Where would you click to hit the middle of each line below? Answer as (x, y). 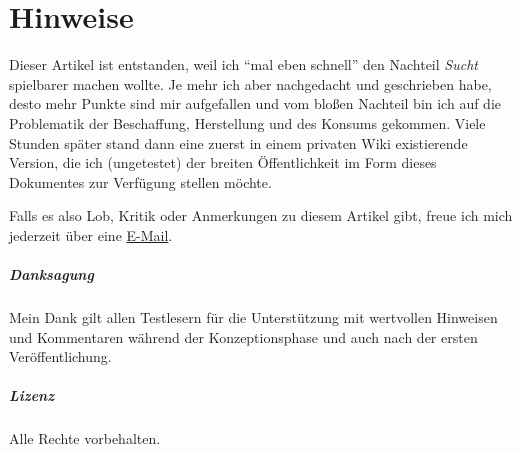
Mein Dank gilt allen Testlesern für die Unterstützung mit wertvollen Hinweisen (253, 317)
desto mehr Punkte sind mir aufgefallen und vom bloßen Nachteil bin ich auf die (255, 103)
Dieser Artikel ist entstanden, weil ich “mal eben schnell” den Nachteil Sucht (243, 64)
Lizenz (32, 395)
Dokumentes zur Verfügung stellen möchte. (140, 181)
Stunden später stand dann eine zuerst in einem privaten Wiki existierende (238, 142)
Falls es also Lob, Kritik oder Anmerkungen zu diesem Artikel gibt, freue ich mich (261, 215)
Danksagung (51, 274)
